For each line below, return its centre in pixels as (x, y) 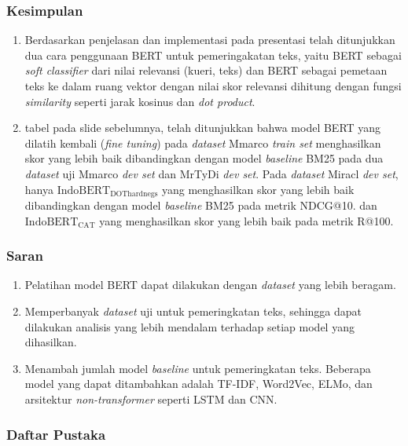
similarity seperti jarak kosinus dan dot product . (140, 101)
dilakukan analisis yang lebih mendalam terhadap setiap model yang (189, 326)
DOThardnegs (134, 194)
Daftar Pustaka (56, 434)
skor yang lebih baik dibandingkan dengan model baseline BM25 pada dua (204, 158)
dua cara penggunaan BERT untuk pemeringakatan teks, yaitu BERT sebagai (213, 55)
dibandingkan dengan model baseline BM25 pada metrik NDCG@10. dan (201, 205)
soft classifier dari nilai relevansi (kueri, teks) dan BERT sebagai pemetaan (206, 70)
